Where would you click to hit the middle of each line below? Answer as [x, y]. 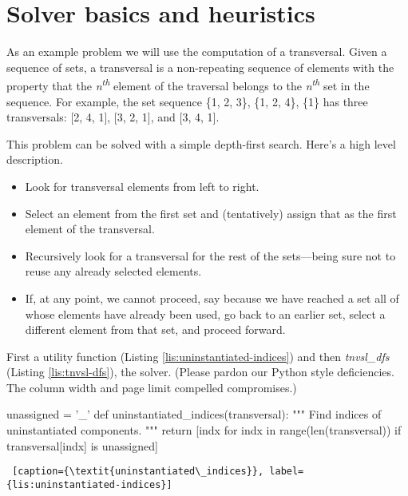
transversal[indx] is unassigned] [82, 445]
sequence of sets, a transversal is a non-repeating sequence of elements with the [200, 67]
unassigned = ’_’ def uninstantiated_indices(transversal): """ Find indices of [194, 414]
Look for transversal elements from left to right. [142, 186]
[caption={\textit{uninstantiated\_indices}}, [138, 472]
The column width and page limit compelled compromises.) [152, 387]
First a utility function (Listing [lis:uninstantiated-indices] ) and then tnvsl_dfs [198, 356]
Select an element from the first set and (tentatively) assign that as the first [211, 213]
